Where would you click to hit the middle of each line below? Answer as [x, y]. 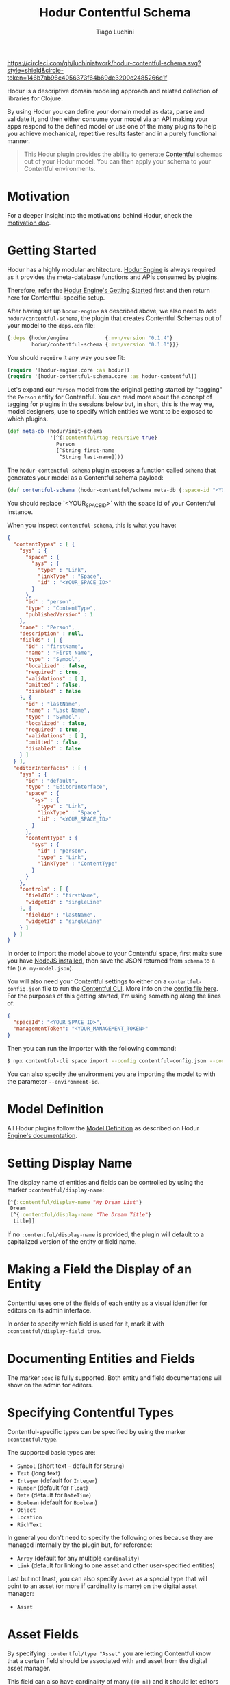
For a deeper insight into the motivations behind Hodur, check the [100, 215]
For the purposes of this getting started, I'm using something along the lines [114, 996]
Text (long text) [38, 1473]
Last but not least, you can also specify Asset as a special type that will [107, 1578]
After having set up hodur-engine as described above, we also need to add [112, 311]
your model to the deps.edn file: [51, 325]
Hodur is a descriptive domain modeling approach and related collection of [113, 91]
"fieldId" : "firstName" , [62, 896]
